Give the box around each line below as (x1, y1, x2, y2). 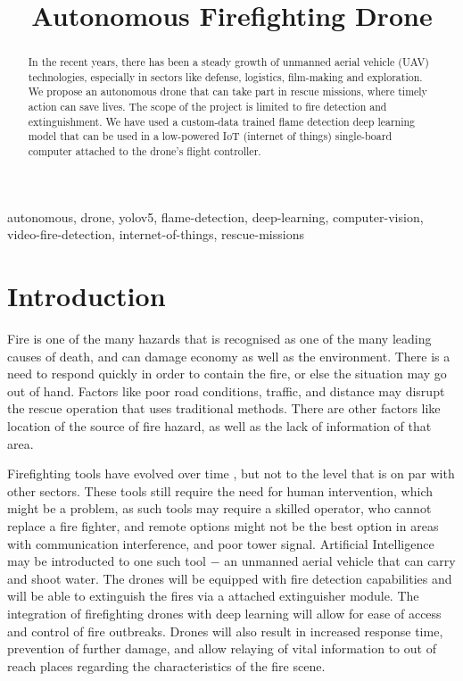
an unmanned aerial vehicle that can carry (224, 552, 456, 570)
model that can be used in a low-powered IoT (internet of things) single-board (28, 129, 393, 144)
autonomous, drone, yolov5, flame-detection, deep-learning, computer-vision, (7, 207, 424, 226)
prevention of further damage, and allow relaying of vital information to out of (7, 639, 436, 658)
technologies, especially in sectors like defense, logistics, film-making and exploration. (28, 69, 423, 84)
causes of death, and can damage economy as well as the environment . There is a (7, 346, 451, 365)
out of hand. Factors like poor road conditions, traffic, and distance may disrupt (7, 381, 445, 400)
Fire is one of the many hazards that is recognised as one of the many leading (7, 329, 432, 348)
